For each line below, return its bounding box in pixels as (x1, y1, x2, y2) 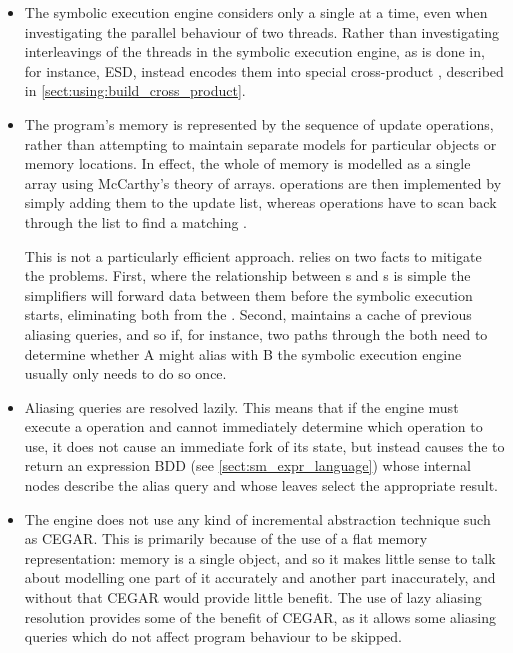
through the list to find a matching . (24, 211, 247, 232)
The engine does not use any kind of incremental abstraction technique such (24, 508, 491, 529)
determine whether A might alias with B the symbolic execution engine (24, 343, 462, 364)
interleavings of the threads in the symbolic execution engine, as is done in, (24, 41, 485, 62)
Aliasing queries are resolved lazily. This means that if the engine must (24, 396, 459, 417)
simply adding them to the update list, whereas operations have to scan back (24, 192, 497, 213)
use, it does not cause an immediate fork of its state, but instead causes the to (24, 435, 505, 456)
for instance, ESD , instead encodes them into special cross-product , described (24, 60, 504, 81)
